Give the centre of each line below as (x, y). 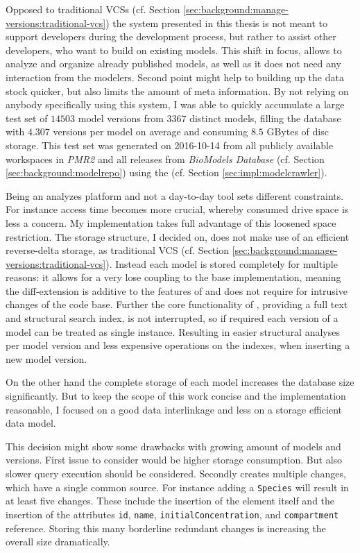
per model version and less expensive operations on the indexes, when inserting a (178, 345)
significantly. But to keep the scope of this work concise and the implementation (176, 396)
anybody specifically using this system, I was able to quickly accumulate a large (175, 104)
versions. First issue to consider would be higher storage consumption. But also (174, 460)
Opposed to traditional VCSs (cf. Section (93, 9)
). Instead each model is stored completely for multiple (222, 263)
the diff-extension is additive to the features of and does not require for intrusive (177, 290)
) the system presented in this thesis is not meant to (217, 23)
